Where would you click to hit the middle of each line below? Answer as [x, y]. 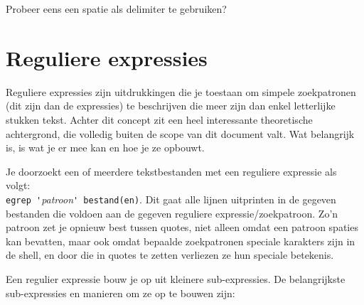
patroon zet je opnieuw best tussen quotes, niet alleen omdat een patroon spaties [182, 227]
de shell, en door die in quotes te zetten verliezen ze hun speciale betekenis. [170, 255]
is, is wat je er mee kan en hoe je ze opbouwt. [105, 148]
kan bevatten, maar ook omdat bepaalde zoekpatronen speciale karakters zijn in [181, 241]
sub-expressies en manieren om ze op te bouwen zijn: [121, 293]
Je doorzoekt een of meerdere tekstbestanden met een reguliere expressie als [171, 171]
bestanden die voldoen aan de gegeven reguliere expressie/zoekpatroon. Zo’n [172, 213]
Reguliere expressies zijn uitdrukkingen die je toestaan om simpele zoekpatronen [181, 91]
